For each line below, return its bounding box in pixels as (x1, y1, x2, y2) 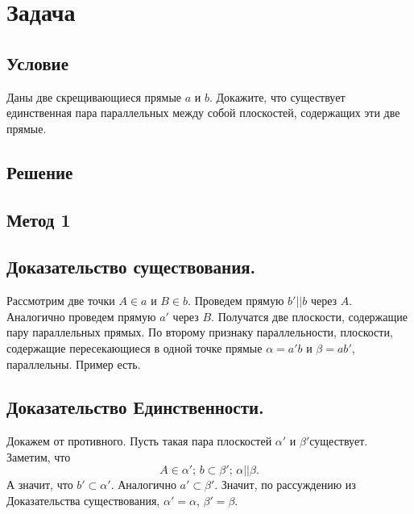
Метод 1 (6, 207, 71, 232)
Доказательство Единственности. (6, 395, 264, 420)
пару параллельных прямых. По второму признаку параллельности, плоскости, (6, 324, 393, 341)
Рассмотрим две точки (6, 292, 115, 309)
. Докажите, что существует (209, 88, 346, 105)
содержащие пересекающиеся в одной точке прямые (6, 339, 263, 356)
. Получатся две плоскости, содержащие (211, 307, 408, 324)
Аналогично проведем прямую (6, 307, 156, 324)
